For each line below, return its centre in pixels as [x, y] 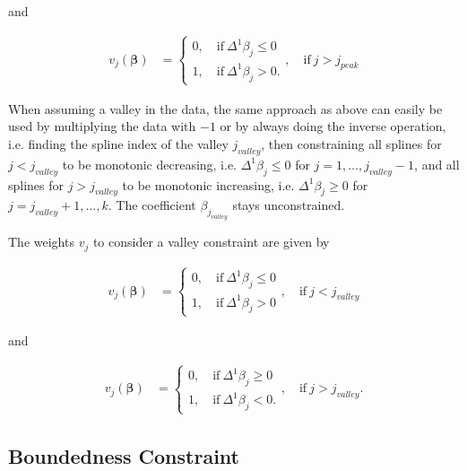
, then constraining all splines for [351, 143]
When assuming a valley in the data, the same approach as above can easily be [225, 108]
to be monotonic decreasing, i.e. [150, 164]
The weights [41, 242]
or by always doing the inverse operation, [333, 126]
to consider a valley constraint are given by [211, 242]
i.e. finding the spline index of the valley [118, 143]
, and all [437, 164]
